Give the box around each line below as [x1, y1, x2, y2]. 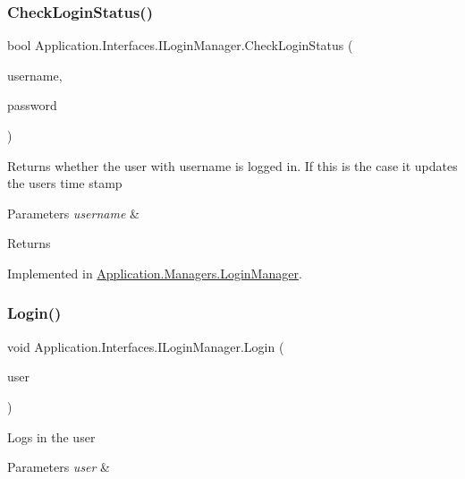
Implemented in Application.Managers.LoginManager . [7, 263, 302, 282]
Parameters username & [7, 203, 139, 222]
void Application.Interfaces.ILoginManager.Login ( [7, 337, 284, 355]
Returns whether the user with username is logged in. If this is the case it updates [7, 156, 458, 175]
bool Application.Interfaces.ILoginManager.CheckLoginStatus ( [7, 36, 353, 55]
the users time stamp [7, 174, 123, 192]
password [7, 96, 57, 115]
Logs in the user [7, 427, 96, 446]
